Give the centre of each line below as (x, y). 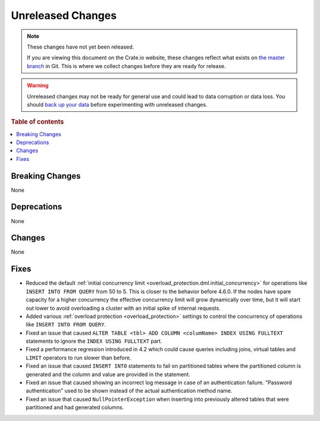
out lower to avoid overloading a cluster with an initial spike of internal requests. (123, 308)
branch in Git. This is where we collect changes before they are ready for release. (127, 66)
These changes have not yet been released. (81, 47)
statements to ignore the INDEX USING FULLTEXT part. (94, 341)
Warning (38, 85)
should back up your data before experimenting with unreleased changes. (117, 104)
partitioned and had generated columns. (75, 407)
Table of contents (38, 122)
